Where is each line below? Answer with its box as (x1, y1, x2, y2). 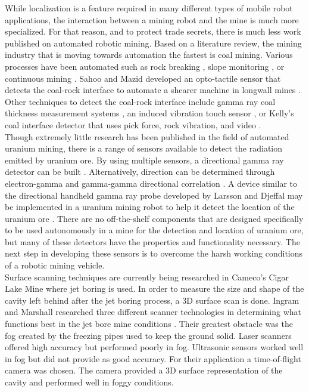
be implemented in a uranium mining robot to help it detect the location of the (5, 200, 295, 213)
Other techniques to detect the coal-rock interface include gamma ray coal (5, 95, 276, 107)
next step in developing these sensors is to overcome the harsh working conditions (5, 247, 303, 260)
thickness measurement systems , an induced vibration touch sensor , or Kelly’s (5, 107, 294, 119)
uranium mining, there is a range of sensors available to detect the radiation (5, 142, 283, 155)
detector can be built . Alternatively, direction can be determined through (5, 165, 275, 178)
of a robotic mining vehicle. (5, 259, 105, 271)
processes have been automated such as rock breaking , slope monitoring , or (5, 60, 285, 72)
